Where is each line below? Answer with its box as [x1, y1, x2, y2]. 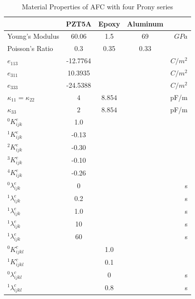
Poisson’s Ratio [7, 43, 53, 53]
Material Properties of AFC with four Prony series [22, 1, 173, 11]
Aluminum [127, 18, 164, 28]
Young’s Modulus [7, 31, 59, 41]
